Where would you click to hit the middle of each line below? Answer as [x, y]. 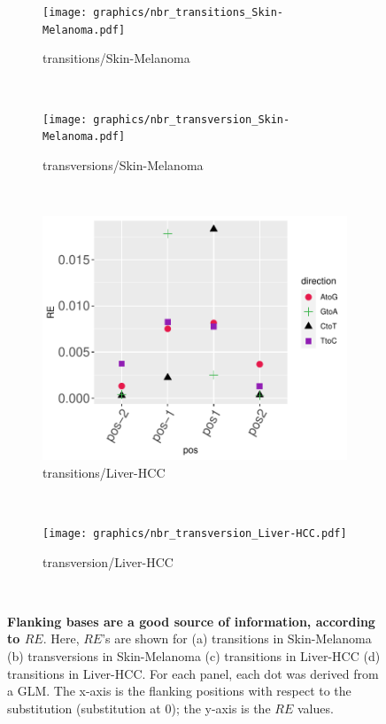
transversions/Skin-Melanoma [123, 164]
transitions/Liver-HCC [104, 472]
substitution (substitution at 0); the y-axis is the [139, 708]
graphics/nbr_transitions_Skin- [189, 12]
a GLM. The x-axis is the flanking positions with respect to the [179, 691]
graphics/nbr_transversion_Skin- [192, 119]
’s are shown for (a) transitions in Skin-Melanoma [237, 638]
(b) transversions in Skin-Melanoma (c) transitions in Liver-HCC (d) [194, 656]
